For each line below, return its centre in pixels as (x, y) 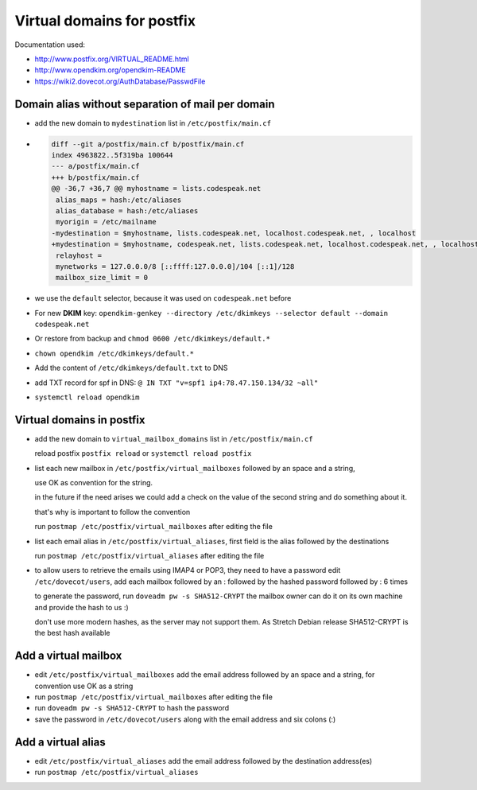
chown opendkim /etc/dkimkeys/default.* (114, 353)
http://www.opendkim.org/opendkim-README (110, 70)
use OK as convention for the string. (94, 483)
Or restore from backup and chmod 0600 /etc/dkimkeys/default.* (152, 339)
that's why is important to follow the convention (112, 512)
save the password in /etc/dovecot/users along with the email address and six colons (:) (185, 719)
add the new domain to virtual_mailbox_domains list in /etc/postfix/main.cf (174, 438)
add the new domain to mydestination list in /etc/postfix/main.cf (153, 123)
